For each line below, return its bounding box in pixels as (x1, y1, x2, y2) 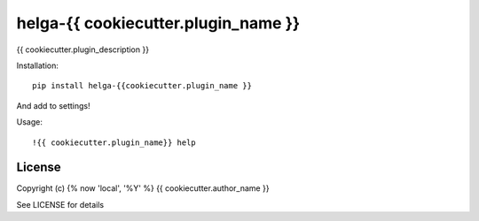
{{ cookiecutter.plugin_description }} (16, 44, 150, 55)
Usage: (16, 117, 43, 127)
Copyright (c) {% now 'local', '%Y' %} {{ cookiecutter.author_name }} (16, 183, 270, 194)
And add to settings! (16, 100, 90, 110)
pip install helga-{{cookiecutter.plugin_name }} (32, 80, 253, 91)
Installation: (16, 60, 59, 71)
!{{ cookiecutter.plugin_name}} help (32, 137, 197, 148)
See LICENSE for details (16, 199, 105, 210)
